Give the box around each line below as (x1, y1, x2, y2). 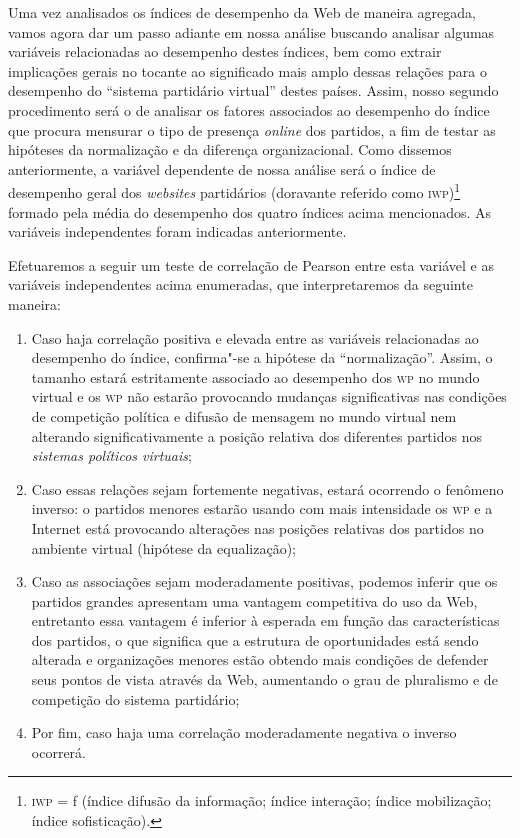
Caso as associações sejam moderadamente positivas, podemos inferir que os (31, 571, 498, 592)
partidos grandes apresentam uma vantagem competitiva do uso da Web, (31, 590, 478, 611)
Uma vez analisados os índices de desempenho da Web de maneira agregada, (8, 2, 476, 22)
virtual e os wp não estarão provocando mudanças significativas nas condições (31, 386, 507, 407)
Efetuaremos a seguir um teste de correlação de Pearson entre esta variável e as (8, 254, 494, 275)
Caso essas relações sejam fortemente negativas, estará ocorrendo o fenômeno (31, 478, 504, 499)
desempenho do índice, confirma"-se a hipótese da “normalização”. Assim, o (31, 347, 493, 368)
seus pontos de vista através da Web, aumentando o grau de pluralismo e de (31, 669, 498, 690)
